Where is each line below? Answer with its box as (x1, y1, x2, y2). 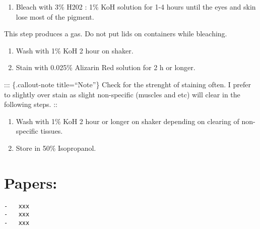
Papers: (4, 172, 57, 193)
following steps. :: (4, 99, 57, 109)
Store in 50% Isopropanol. (16, 142, 96, 153)
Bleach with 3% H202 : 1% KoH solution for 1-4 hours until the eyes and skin (16, 2, 256, 12)
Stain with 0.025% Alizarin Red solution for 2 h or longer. (16, 62, 196, 73)
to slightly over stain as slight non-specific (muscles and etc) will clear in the (4, 89, 240, 99)
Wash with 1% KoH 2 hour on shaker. (16, 45, 134, 55)
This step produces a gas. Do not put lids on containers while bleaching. (4, 28, 227, 39)
